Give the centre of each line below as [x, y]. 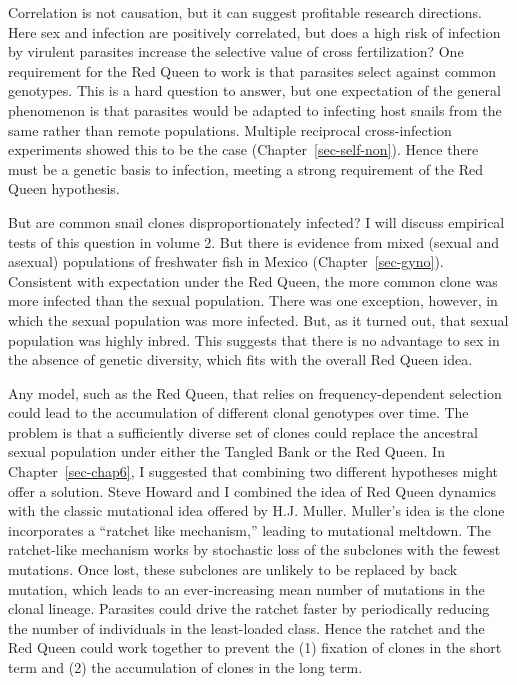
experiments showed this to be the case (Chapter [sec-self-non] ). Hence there [243, 149]
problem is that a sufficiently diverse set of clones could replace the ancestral [243, 431]
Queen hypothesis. [64, 188]
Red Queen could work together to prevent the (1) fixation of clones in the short [255, 647]
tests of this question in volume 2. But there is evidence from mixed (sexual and [254, 241]
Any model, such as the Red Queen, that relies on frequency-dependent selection [255, 392]
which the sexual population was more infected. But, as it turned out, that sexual [258, 319]
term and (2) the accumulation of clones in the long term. [185, 667]
